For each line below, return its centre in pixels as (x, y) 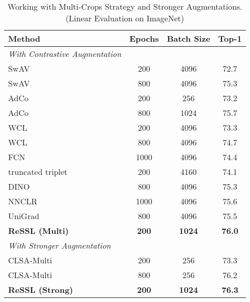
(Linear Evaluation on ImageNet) (125, 18)
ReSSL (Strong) (41, 290)
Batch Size (189, 38)
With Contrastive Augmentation (65, 54)
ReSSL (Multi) (39, 231)
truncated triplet (38, 172)
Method (24, 38)
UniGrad (24, 216)
